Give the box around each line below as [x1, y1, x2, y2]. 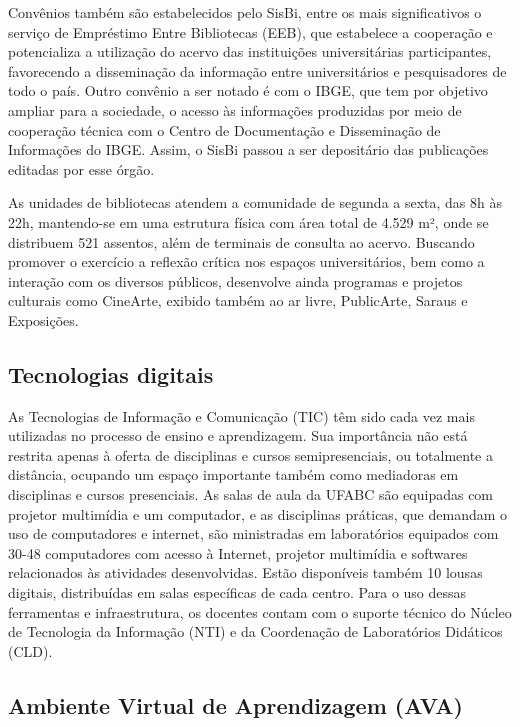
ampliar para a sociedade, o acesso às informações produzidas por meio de [8, 99, 462, 120]
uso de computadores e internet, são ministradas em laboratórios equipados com [8, 523, 499, 544]
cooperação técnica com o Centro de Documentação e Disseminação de [8, 119, 441, 140]
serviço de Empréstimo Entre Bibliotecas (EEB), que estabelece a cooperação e [8, 21, 493, 42]
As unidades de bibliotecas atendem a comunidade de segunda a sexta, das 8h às [8, 192, 503, 213]
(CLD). [8, 640, 53, 661]
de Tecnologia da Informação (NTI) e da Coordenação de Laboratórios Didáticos [8, 621, 503, 642]
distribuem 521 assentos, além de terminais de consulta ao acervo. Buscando [8, 231, 475, 252]
